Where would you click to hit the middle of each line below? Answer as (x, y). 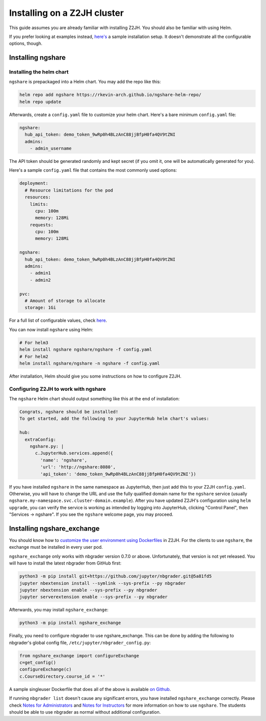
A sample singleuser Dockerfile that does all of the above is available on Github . (90, 689)
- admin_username (51, 148)
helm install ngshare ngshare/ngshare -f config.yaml (86, 350)
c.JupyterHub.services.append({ (74, 453)
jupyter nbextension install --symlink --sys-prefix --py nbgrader (103, 583)
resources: (38, 197)
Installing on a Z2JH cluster (66, 13)
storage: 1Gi (40, 308)
